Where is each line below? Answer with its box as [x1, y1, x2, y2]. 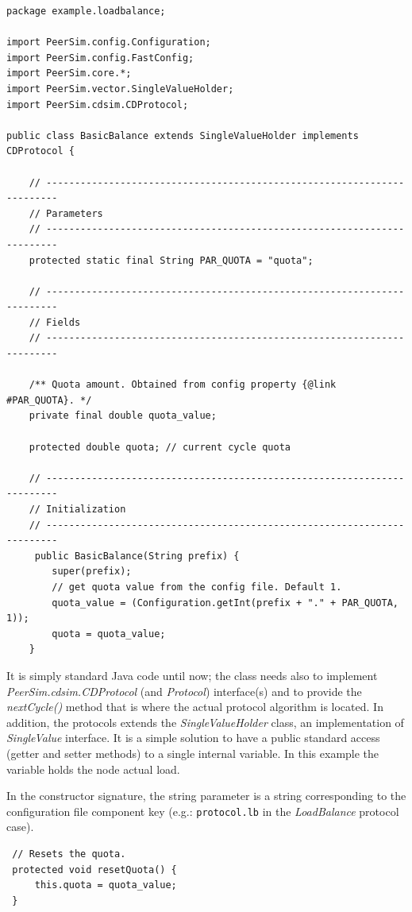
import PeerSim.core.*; [6, 68, 132, 79]
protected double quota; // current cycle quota [29, 441, 291, 453]
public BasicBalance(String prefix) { [34, 550, 240, 562]
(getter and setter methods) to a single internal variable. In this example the [6, 744, 379, 761]
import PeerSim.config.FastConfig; [6, 52, 194, 64]
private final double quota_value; [29, 410, 217, 422]
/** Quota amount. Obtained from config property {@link [29, 379, 337, 391]
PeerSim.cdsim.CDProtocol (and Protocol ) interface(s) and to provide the [6, 682, 362, 699]
